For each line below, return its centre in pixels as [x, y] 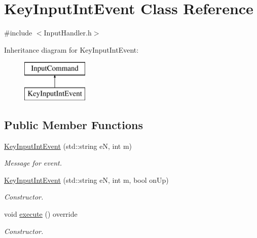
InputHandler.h [68, 33]
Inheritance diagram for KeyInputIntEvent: [71, 49]
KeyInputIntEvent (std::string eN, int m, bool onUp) [86, 180]
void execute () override [41, 214]
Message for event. [33, 163]
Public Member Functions [74, 124]
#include [18, 33]
